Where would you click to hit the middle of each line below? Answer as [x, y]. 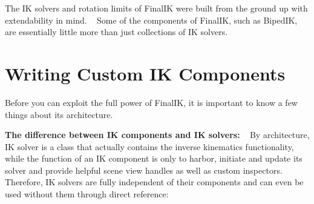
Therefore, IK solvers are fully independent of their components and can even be [154, 182]
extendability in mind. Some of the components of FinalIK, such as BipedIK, [151, 20]
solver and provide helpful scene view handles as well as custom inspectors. [144, 170]
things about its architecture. [59, 114]
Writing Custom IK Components [145, 73]
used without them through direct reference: [87, 194]
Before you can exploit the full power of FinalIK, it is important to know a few [151, 102]
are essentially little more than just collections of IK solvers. [116, 32]
